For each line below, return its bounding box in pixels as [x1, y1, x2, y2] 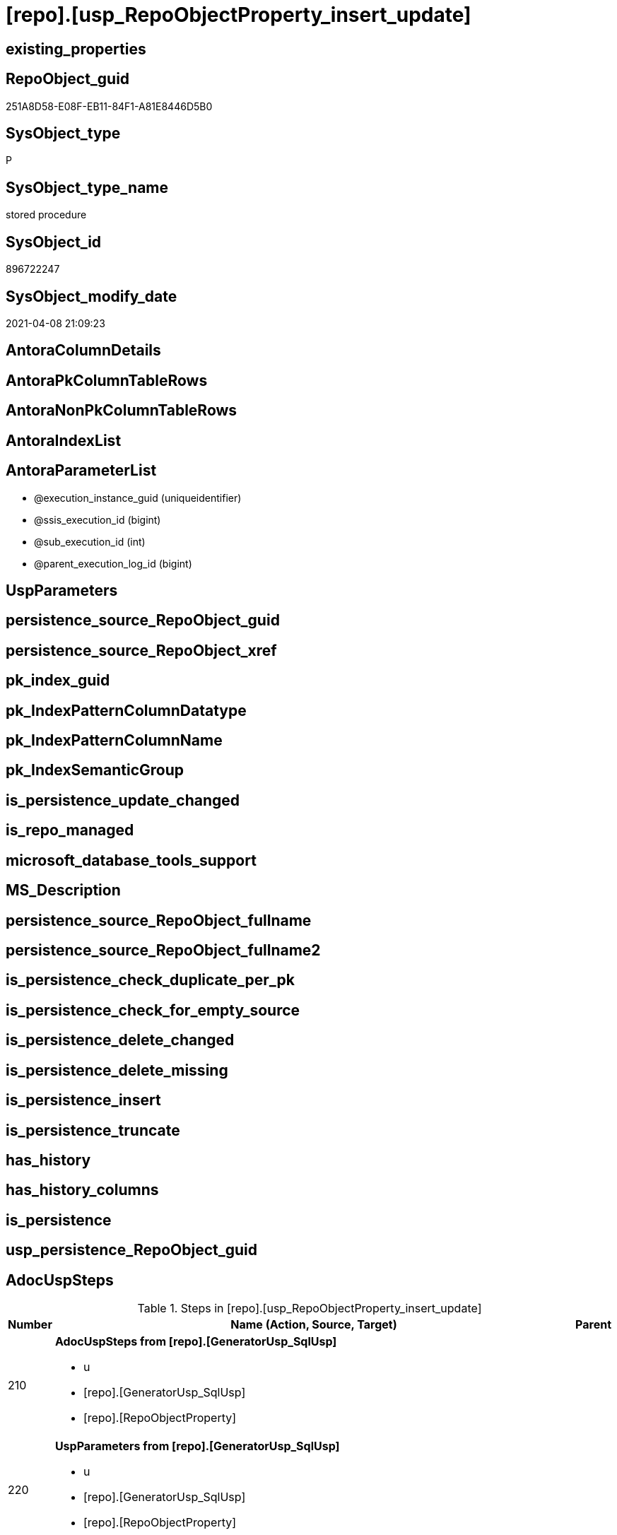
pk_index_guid [6, 671, 110, 690]
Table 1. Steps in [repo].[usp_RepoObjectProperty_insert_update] [137, 1301, 482, 1316]
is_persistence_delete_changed [6, 1031, 235, 1049]
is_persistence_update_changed [6, 791, 240, 809]
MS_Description [6, 881, 121, 900]
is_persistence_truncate [6, 1121, 180, 1139]
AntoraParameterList [6, 461, 157, 480]
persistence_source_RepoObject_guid [6, 611, 280, 630]
